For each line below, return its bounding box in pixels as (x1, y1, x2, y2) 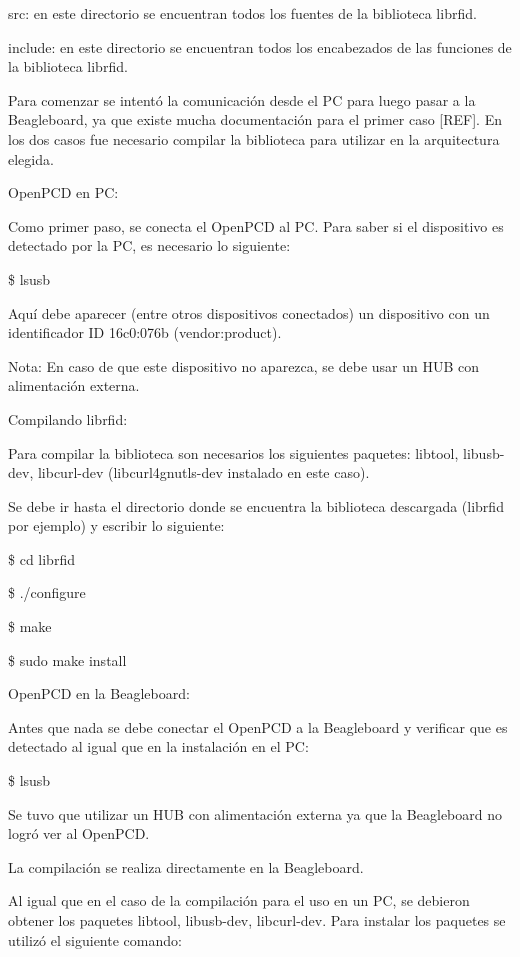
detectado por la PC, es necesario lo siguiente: (8, 235, 291, 256)
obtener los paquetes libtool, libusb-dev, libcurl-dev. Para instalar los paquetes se (8, 910, 506, 930)
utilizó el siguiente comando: (8, 929, 182, 950)
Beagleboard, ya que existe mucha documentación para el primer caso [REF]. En (8, 109, 502, 130)
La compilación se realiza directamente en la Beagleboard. (8, 856, 364, 877)
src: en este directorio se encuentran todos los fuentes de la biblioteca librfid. (8, 3, 477, 23)
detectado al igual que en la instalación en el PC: (8, 736, 309, 757)
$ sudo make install (8, 649, 127, 670)
